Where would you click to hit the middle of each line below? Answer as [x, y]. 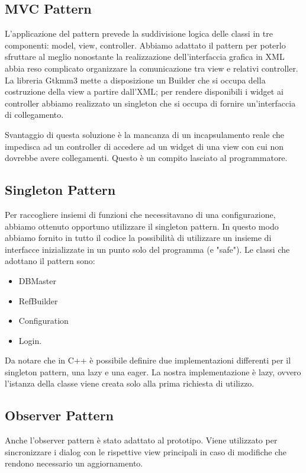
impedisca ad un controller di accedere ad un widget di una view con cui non [144, 146]
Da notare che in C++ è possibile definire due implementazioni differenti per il [148, 360]
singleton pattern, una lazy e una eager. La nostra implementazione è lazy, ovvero [153, 371]
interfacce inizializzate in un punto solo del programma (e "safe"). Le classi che [147, 249]
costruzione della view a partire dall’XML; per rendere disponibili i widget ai [144, 91]
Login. [30, 340]
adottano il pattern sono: [50, 261]
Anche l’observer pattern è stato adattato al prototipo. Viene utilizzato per [141, 440]
